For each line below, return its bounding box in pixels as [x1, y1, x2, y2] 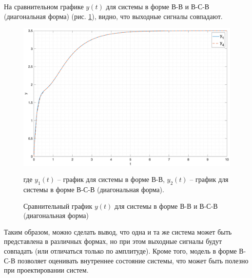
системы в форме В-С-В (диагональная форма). [23, 184, 164, 194]
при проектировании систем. [4, 265, 89, 275]
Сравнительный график [23, 200, 93, 211]
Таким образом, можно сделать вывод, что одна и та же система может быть [4, 226, 232, 237]
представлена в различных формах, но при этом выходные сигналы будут [4, 236, 222, 246]
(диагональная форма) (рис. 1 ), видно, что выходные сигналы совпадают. [4, 11, 223, 21]
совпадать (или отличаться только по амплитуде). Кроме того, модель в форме [4, 245, 237, 256]
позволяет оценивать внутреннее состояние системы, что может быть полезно [17, 255, 249, 265]
